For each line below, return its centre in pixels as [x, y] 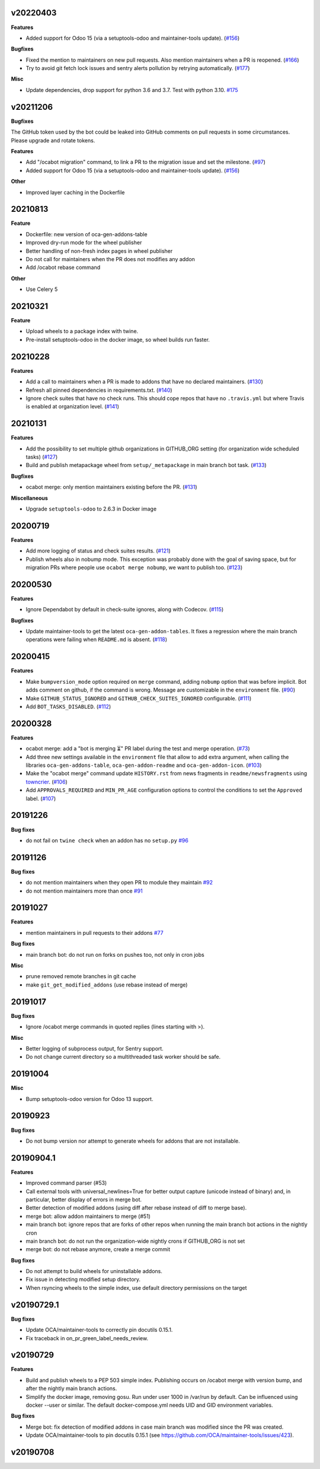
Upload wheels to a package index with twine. [82, 331]
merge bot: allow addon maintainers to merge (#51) [88, 1216]
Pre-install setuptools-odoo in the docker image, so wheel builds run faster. [118, 340]
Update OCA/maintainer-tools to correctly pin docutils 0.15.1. [99, 1330]
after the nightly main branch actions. [71, 1388]
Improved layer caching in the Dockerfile [75, 192]
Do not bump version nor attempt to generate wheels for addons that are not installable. [133, 1141]
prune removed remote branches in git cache [81, 976]
